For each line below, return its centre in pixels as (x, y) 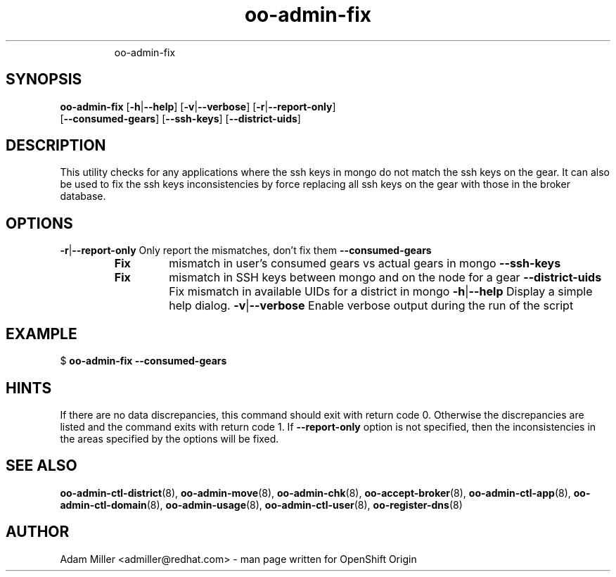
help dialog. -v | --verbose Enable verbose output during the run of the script (371, 306)
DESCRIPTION (56, 146)
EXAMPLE (41, 334)
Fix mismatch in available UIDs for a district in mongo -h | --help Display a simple (381, 292)
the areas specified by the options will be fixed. (169, 438)
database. (83, 196)
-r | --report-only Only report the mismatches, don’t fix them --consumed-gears (246, 251)
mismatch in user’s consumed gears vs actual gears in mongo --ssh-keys (365, 264)
